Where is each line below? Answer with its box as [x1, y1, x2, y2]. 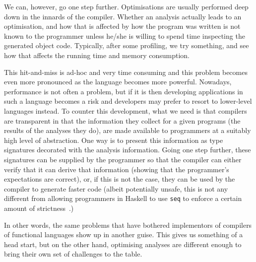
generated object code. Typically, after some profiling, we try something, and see [4, 40, 249, 51]
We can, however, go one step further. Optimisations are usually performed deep [4, 1, 249, 11]
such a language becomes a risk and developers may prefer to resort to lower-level [4, 96, 252, 106]
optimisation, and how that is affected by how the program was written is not [4, 21, 241, 31]
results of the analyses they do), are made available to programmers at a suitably [4, 125, 251, 135]
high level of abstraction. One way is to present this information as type [4, 134, 223, 145]
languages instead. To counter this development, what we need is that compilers [4, 105, 247, 116]
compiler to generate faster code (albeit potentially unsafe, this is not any [4, 183, 228, 194]
